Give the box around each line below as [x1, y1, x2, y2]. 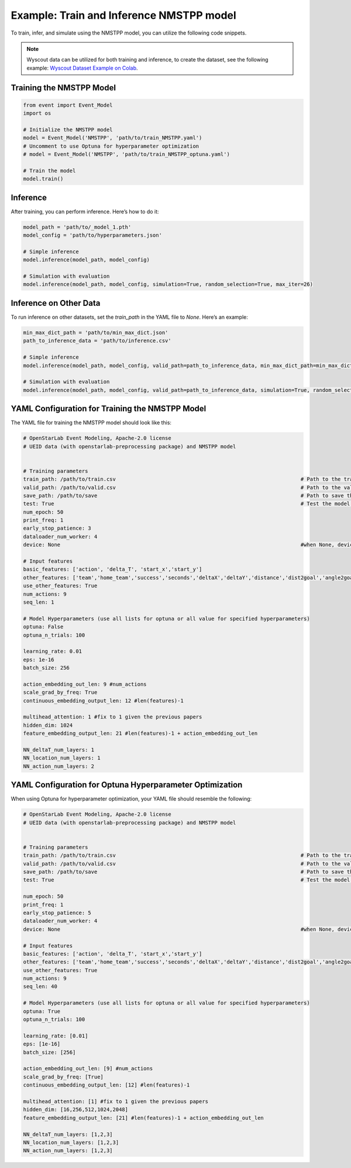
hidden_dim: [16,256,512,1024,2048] [23, 1106, 129, 1113]
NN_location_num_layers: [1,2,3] [23, 1139, 119, 1146]
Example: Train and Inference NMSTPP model [11, 9, 236, 22]
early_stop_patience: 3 [23, 525, 92, 532]
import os [23, 110, 51, 117]
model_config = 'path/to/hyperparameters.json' [23, 232, 162, 239]
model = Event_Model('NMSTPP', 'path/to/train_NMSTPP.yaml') [23, 135, 202, 141]
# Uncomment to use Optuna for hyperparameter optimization [23, 142, 199, 149]
